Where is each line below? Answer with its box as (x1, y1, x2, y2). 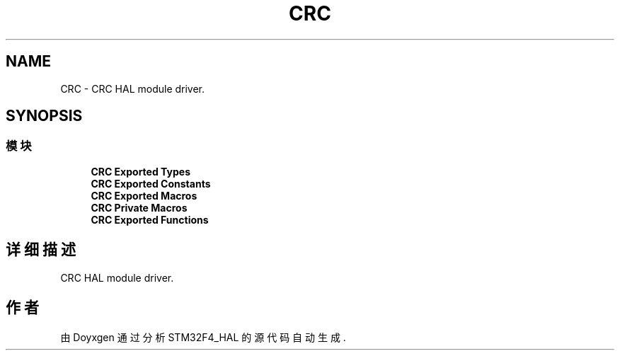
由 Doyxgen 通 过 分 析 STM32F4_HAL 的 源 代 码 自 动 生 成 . (60, 331, 346, 343)
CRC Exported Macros (91, 189, 197, 202)
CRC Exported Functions (91, 213, 209, 226)
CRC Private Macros (91, 201, 188, 214)
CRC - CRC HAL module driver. (60, 82, 205, 95)
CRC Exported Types (91, 165, 190, 178)
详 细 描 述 (6, 241, 76, 259)
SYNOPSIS (6, 107, 83, 125)
